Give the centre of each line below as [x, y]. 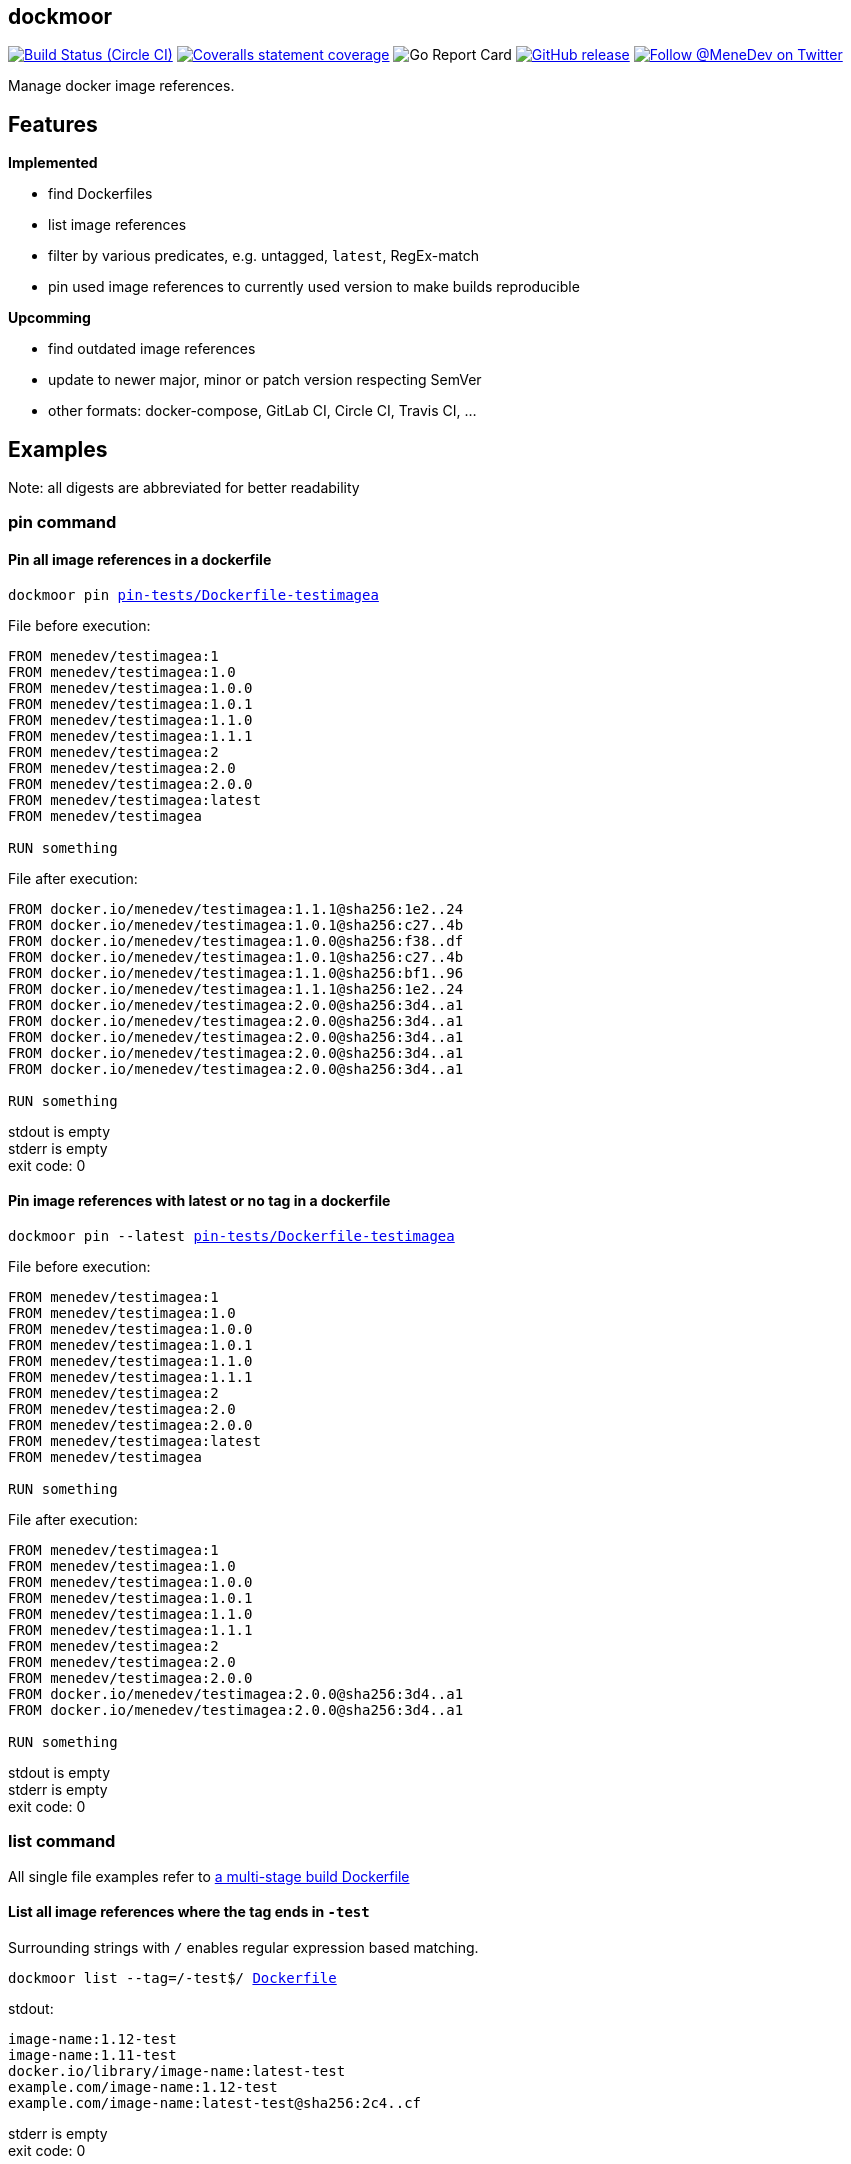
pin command [62, 522]
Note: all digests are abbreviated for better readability [184, 488]
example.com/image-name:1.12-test [143, 2086]
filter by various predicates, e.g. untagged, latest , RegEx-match [264, 256]
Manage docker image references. [121, 86]
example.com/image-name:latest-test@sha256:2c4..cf [215, 2102]
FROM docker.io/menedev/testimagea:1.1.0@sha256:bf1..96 [236, 972]
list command [62, 1841]
